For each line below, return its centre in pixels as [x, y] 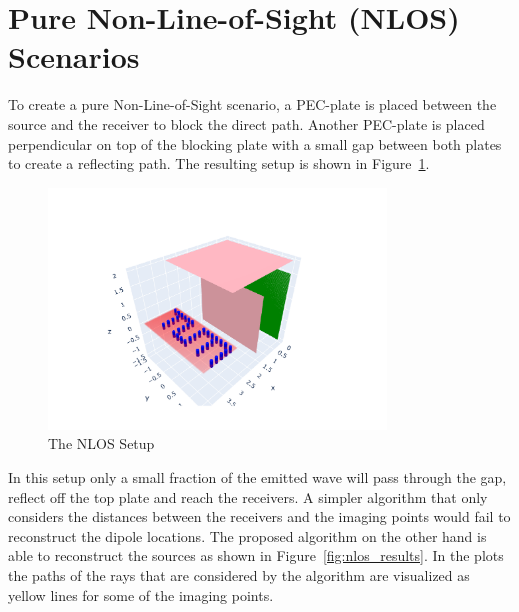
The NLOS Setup [101, 443]
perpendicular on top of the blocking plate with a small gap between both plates [255, 143]
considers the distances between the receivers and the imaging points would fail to [259, 516]
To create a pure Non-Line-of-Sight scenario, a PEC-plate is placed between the [252, 104]
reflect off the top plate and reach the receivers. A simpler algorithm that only [248, 496]
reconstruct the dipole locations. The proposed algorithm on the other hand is [247, 535]
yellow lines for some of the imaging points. [141, 594]
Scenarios [74, 56]
